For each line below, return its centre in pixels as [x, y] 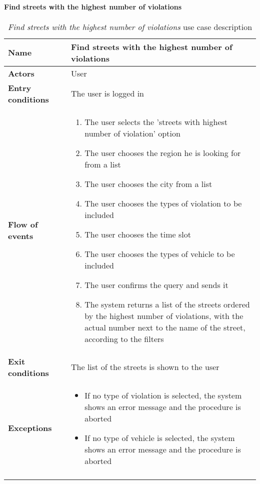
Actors [21, 73]
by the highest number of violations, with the [164, 315]
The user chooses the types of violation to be [163, 203]
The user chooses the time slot [138, 234]
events [21, 236]
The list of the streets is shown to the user [145, 367]
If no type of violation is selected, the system [163, 395]
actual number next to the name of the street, [165, 327]
